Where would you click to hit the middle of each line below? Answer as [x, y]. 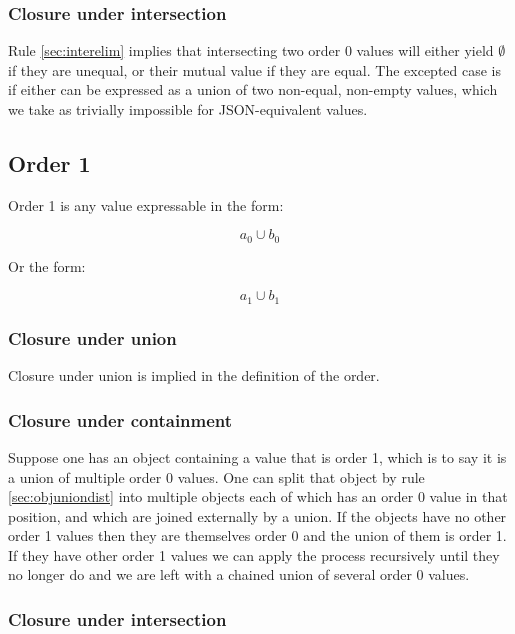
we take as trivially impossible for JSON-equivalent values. [188, 109]
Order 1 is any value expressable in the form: [146, 204]
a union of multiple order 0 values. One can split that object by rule [216, 476]
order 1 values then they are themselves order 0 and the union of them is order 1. [257, 535]
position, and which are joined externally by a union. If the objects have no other [257, 515]
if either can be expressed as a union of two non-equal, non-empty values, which [253, 89]
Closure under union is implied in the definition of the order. [194, 375]
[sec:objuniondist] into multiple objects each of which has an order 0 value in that [258, 496]
